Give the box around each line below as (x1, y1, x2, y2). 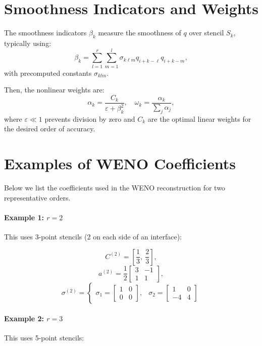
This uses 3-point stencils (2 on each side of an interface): (4, 231, 182, 241)
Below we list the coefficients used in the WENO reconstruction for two (4, 182, 225, 192)
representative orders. (4, 192, 71, 203)
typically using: (4, 37, 51, 48)
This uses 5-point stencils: (4, 332, 84, 343)
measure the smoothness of (98, 27, 181, 38)
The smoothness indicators (4, 27, 87, 38)
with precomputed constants (4, 67, 92, 78)
